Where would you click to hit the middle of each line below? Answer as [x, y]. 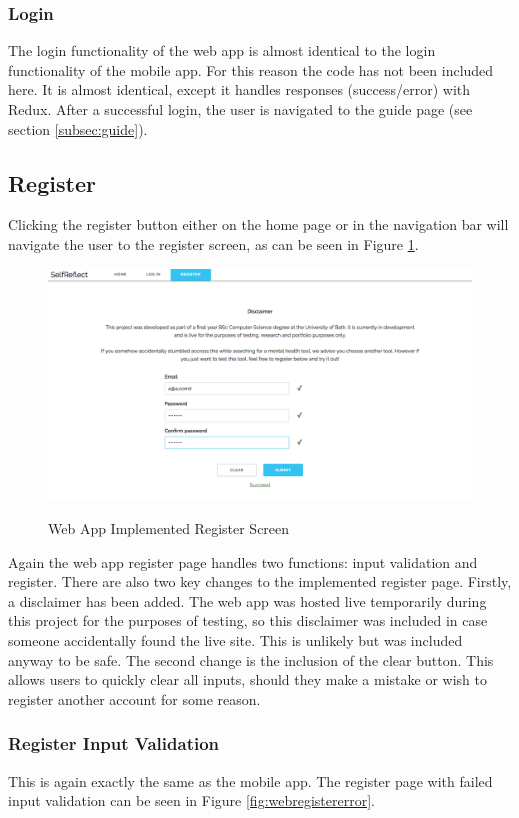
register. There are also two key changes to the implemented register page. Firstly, [260, 581]
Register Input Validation [114, 743]
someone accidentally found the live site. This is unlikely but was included [235, 640]
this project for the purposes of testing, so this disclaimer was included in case [248, 620]
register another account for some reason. [134, 698]
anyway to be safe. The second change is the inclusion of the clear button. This [251, 659]
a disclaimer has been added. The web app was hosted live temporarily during [247, 600]
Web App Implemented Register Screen [169, 528]
